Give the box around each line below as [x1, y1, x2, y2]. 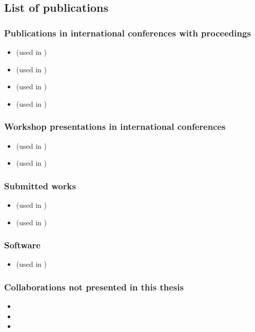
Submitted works [4, 179, 76, 192]
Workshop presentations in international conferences [4, 120, 226, 133]
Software [4, 239, 41, 251]
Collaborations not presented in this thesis [4, 280, 184, 293]
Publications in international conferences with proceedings [4, 26, 251, 39]
